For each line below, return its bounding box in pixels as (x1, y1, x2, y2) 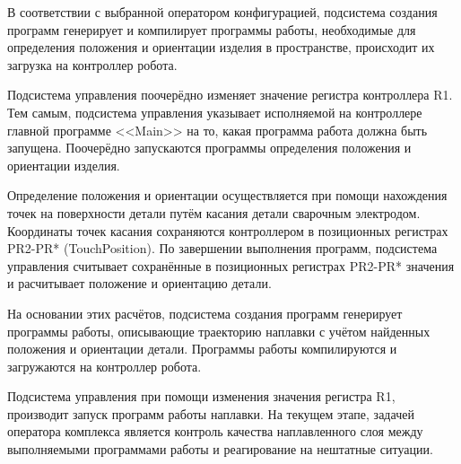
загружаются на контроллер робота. (7, 356, 202, 375)
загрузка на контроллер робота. (7, 55, 178, 74)
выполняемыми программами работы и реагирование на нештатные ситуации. (7, 440, 433, 459)
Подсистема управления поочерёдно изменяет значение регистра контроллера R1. (7, 85, 453, 104)
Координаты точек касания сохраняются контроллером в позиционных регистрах (7, 221, 448, 240)
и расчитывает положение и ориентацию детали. (7, 274, 272, 293)
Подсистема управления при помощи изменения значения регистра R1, (7, 387, 396, 406)
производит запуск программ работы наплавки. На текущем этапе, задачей (7, 404, 414, 423)
